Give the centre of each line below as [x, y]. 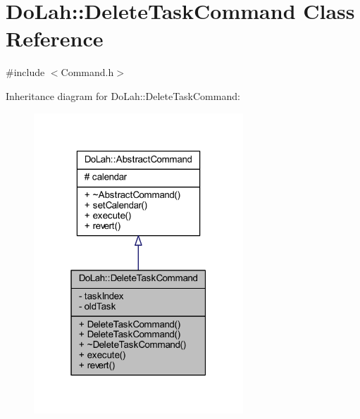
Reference [55, 38]
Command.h [87, 72]
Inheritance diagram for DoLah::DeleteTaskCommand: [123, 95]
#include [25, 72]
